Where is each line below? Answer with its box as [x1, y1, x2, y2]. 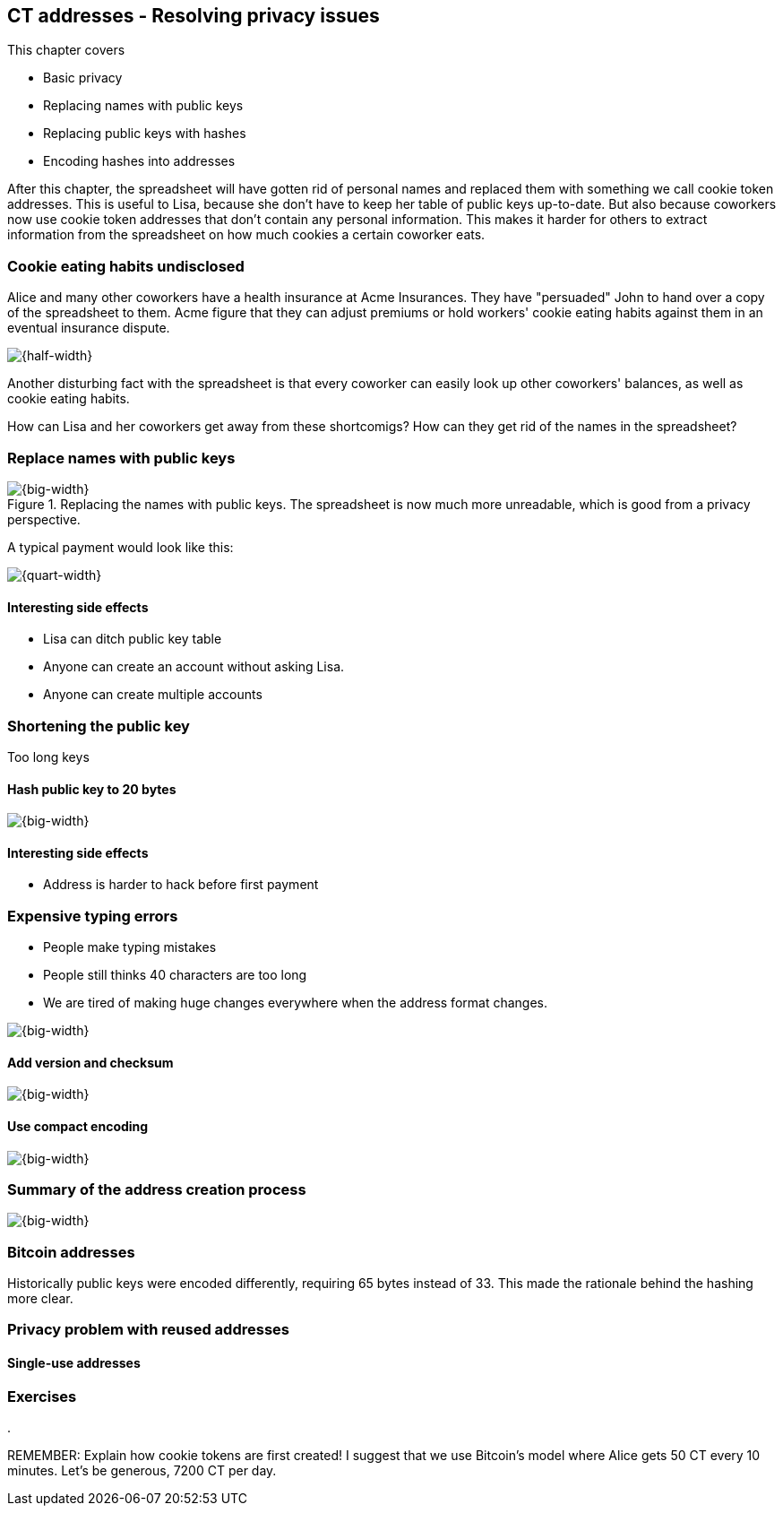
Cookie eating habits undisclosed [7, 256, 245, 275]
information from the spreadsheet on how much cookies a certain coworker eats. [7, 227, 486, 243]
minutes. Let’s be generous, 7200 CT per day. [7, 1462, 277, 1478]
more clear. [7, 1291, 73, 1307]
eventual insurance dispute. [7, 320, 170, 336]
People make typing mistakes [43, 939, 217, 955]
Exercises [7, 1387, 77, 1405]
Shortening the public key [7, 716, 190, 735]
